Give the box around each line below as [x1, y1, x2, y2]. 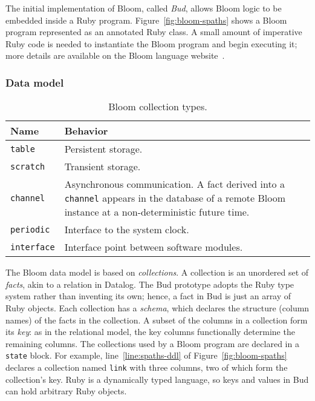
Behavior [64, 124, 108, 138]
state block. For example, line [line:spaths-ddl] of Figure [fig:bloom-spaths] [5, 349, 287, 362]
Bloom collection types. [108, 99, 207, 114]
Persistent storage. [64, 142, 143, 156]
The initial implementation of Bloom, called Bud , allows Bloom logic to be [5, 2, 282, 14]
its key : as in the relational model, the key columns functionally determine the [5, 325, 295, 338]
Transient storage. [64, 159, 141, 174]
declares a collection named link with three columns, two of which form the [5, 361, 288, 373]
